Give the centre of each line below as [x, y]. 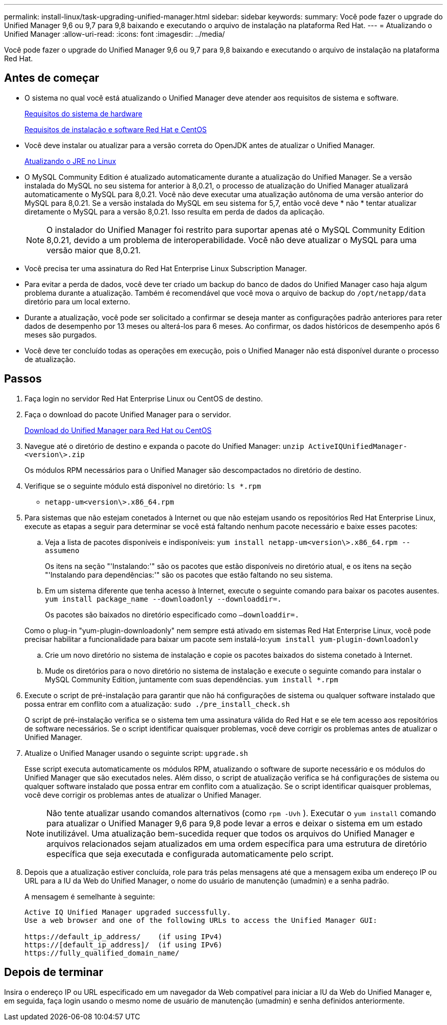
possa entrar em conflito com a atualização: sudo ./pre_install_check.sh [157, 704]
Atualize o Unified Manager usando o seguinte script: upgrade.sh [136, 753]
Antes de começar [52, 78]
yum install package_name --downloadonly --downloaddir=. [163, 599]
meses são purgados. [61, 335]
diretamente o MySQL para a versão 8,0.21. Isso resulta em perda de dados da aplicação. [175, 211]
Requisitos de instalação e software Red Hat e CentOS [116, 129]
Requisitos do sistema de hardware [83, 113]
